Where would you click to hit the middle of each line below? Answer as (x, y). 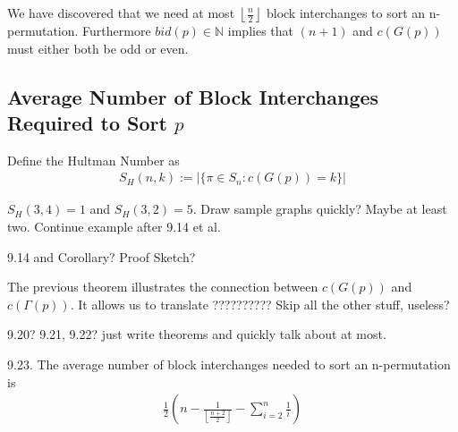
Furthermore (117, 30)
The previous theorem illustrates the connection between (163, 287)
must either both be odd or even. (98, 48)
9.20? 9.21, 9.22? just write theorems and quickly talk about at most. (197, 334)
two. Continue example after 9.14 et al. (114, 226)
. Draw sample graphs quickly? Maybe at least (320, 209)
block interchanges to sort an (346, 13)
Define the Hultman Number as (93, 160)
